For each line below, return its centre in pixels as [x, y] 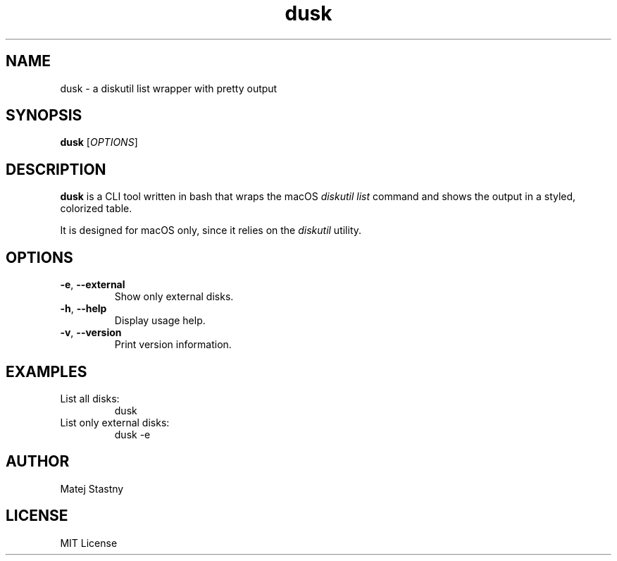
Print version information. [173, 345]
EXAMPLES [46, 371]
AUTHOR [38, 462]
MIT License [89, 543]
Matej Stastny [92, 488]
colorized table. [96, 209]
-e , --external [93, 285]
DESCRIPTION [56, 169]
